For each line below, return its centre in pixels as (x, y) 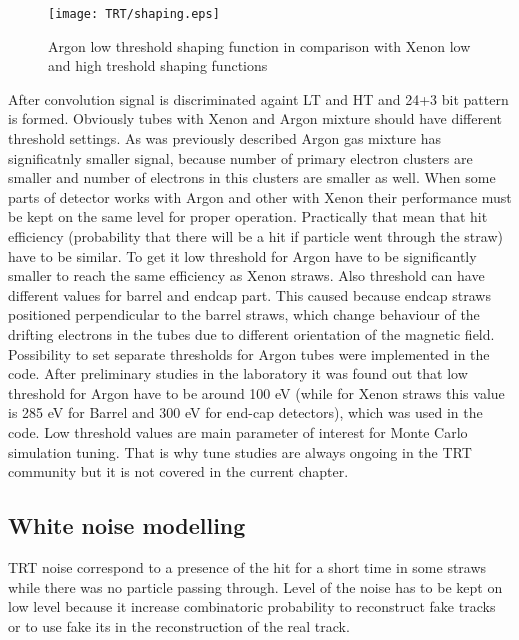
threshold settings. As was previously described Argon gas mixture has (224, 138)
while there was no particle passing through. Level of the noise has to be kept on (255, 586)
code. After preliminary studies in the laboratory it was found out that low (238, 373)
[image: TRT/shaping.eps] (134, 14)
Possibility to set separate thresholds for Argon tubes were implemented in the (249, 353)
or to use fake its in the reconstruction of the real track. (179, 625)
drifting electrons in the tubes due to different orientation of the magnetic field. (251, 333)
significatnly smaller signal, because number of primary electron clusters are (240, 157)
